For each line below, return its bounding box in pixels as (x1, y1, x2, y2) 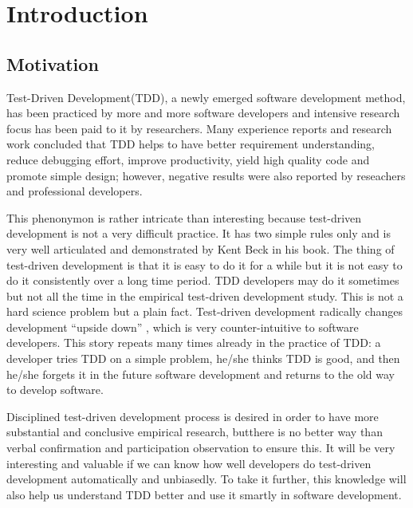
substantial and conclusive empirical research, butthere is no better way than (6, 423, 383, 440)
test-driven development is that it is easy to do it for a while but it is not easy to (6, 256, 403, 273)
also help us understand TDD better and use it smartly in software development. (6, 486, 402, 502)
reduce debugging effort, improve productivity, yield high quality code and (6, 151, 370, 167)
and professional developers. (6, 183, 143, 199)
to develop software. (6, 381, 104, 398)
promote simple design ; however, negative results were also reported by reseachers (6, 167, 406, 183)
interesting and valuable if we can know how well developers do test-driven (6, 455, 372, 471)
